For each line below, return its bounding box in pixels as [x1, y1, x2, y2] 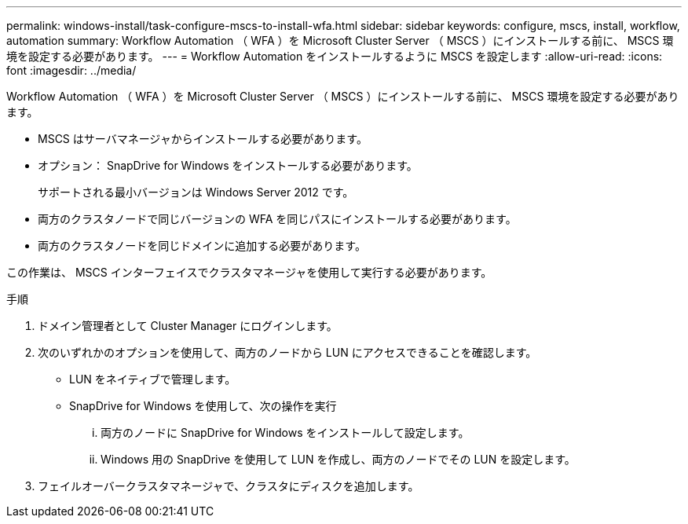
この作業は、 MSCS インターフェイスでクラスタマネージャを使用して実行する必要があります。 [6, 266, 492, 279]
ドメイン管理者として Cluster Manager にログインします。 [38, 319, 338, 332]
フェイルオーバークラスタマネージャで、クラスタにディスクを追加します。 [38, 479, 419, 493]
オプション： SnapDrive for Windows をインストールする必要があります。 [38, 159, 418, 172]
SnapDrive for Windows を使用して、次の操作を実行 [69, 399, 337, 412]
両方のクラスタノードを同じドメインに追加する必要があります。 [38, 239, 366, 252]
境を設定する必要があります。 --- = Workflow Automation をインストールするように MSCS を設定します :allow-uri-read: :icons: [6, 49, 663, 63]
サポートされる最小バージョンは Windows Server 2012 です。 [38, 185, 354, 199]
